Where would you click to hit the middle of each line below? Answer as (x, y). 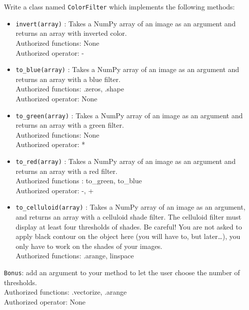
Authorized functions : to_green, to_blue (79, 181)
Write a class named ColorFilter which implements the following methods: (120, 6)
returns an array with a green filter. (70, 125)
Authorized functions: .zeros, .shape (70, 89)
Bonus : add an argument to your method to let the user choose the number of (122, 272)
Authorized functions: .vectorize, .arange (65, 292)
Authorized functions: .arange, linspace (75, 256)
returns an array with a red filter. (66, 171)
